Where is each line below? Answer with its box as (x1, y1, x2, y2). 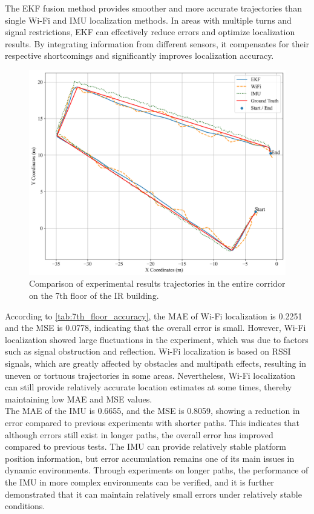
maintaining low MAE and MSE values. (5, 392, 152, 405)
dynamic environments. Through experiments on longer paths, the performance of (5, 464, 309, 476)
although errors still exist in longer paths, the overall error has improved (5, 428, 273, 441)
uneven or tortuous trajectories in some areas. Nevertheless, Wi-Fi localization (5, 369, 295, 381)
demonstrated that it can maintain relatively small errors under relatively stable (5, 487, 302, 500)
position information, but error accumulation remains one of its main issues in (5, 452, 295, 464)
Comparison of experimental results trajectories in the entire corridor (29, 277, 286, 290)
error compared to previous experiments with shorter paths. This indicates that (5, 416, 299, 429)
